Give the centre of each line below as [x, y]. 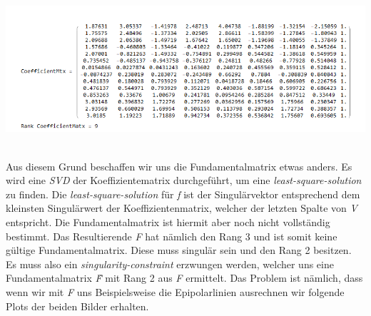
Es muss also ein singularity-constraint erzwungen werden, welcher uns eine [170, 264]
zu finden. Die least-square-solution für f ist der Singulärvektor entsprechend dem [183, 194]
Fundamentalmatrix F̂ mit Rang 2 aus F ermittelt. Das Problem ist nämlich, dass [184, 278]
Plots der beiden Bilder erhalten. [77, 306]
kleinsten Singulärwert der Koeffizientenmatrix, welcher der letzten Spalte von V [182, 208]
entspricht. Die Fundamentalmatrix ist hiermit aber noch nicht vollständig [168, 221]
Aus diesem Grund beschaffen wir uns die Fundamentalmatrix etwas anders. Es [179, 166]
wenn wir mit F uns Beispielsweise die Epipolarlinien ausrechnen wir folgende [175, 291]
